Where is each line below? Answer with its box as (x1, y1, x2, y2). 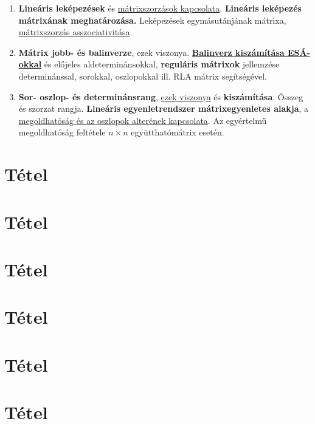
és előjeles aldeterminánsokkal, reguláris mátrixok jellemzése (44, 58, 280, 70)
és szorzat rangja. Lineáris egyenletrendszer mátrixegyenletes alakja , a (18, 102, 309, 115)
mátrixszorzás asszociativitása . (18, 26, 133, 38)
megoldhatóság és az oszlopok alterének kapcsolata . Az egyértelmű (18, 114, 267, 126)
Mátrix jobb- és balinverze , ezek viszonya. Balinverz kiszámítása (18, 46, 285, 58)
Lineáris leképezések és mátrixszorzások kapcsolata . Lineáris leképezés (18, 2, 302, 14)
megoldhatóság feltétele (18, 126, 106, 138)
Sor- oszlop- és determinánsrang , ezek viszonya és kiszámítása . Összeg (18, 90, 303, 103)
